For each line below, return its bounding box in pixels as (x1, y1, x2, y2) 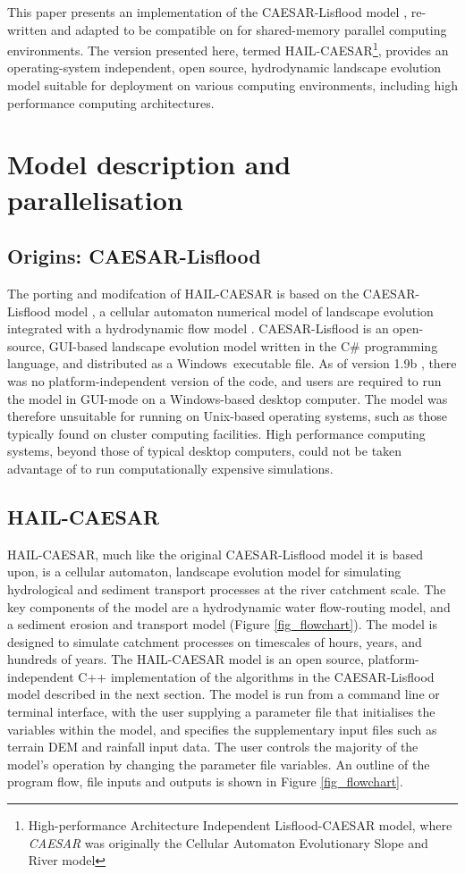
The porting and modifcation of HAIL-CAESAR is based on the (7, 283, 359, 302)
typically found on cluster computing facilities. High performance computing (7, 424, 426, 442)
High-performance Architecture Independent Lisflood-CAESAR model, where (28, 816, 452, 835)
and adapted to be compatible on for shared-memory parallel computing (51, 20, 447, 38)
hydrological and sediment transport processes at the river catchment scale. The (7, 579, 446, 598)
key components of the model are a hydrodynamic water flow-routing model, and (7, 597, 451, 616)
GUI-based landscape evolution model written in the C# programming (48, 336, 438, 355)
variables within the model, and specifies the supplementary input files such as (7, 719, 437, 738)
